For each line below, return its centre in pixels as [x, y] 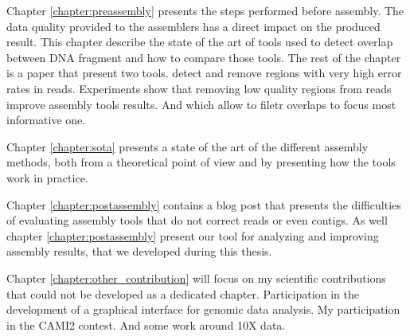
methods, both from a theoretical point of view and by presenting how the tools [201, 162]
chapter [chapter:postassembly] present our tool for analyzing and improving [193, 235]
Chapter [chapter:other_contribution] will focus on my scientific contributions [196, 277]
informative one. [46, 120]
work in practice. [47, 177]
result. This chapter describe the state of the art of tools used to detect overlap [200, 42]
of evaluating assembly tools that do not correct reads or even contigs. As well [197, 220]
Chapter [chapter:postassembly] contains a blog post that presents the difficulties [204, 204]
